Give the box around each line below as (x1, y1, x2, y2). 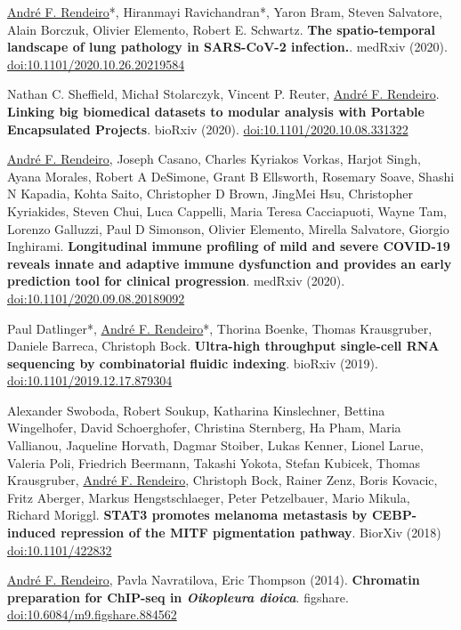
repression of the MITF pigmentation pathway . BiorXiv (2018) (61, 523, 441, 542)
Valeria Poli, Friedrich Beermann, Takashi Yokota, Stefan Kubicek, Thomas (7, 453, 421, 472)
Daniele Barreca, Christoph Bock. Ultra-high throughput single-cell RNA (7, 336, 440, 355)
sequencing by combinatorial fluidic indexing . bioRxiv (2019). (7, 353, 378, 372)
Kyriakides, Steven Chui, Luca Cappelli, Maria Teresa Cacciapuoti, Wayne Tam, (7, 201, 447, 220)
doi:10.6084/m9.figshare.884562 (7, 605, 177, 624)
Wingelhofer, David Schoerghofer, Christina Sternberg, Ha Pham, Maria (7, 418, 401, 437)
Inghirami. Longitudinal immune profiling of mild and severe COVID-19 (7, 237, 450, 255)
